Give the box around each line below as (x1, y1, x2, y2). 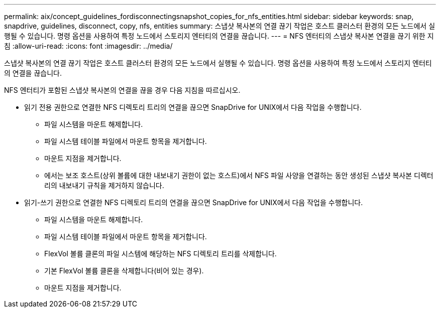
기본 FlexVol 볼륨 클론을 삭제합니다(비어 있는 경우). (44, 266, 204, 275)
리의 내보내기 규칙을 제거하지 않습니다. (44, 181, 164, 190)
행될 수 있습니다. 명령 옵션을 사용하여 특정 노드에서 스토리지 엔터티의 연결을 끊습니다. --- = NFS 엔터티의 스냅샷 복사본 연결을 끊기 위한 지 (4, 32, 434, 40)
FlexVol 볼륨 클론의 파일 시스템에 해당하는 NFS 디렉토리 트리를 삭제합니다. (44, 249, 277, 258)
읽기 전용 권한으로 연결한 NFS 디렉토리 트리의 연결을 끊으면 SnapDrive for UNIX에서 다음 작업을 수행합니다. (24, 103, 362, 111)
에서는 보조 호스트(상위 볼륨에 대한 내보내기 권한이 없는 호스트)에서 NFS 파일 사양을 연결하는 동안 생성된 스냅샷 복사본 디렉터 (44, 171, 433, 180)
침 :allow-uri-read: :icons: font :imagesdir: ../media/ (4, 42, 173, 50)
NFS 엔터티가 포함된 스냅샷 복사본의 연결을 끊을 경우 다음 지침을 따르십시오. (4, 86, 241, 94)
